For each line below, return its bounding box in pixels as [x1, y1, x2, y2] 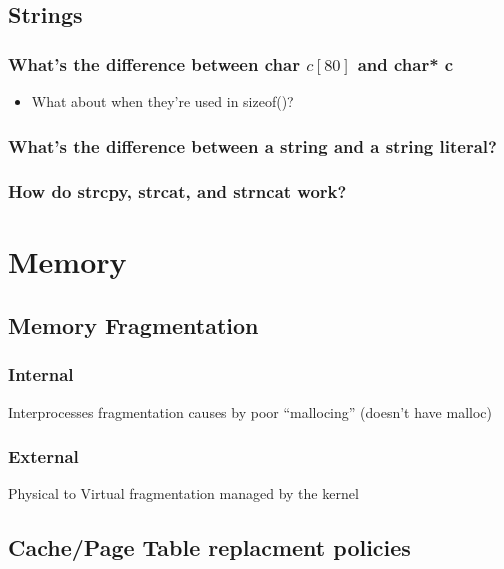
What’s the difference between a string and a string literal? [8, 133, 497, 158]
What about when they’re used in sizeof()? [31, 91, 294, 111]
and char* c [357, 51, 454, 76]
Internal [8, 362, 74, 387]
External [8, 444, 79, 469]
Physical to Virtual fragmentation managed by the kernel [8, 483, 359, 504]
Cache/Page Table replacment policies [8, 532, 411, 563]
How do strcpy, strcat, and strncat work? [8, 179, 347, 204]
